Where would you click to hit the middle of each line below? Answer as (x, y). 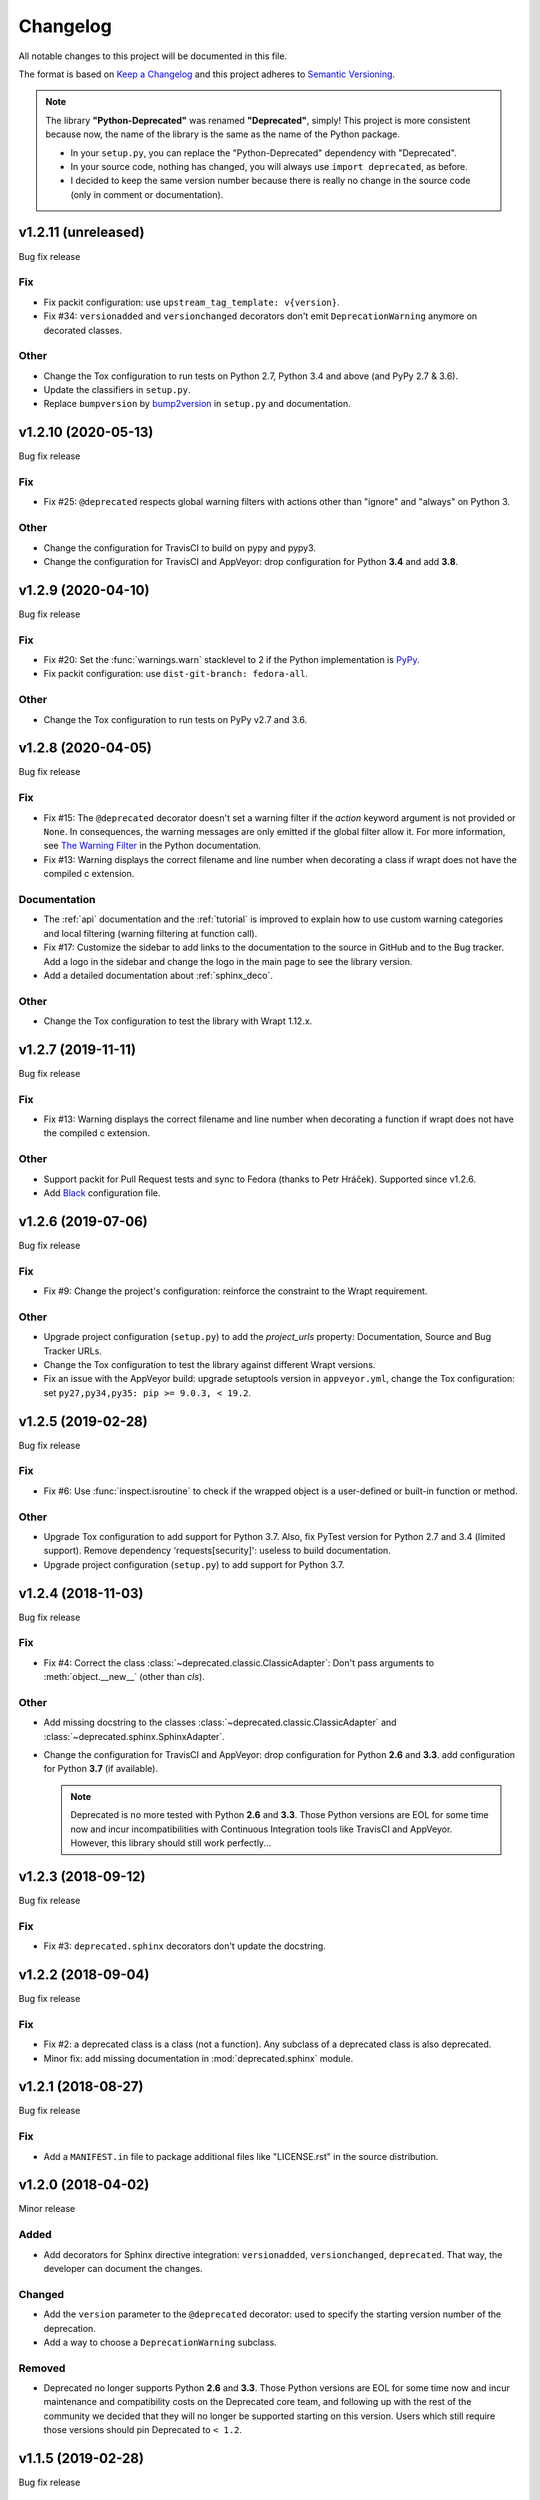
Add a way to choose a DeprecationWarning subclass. (160, 2342)
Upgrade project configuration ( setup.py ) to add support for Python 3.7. (194, 1564)
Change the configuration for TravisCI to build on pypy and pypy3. (180, 547)
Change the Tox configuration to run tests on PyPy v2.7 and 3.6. (175, 719)
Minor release (47, 2209)
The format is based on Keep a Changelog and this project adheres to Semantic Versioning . (206, 74)
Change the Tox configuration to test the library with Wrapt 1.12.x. (178, 1021)
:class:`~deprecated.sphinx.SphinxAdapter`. (134, 1736)
